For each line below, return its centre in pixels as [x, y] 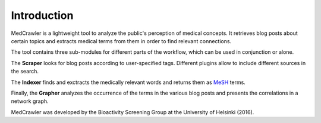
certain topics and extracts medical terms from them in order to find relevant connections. [121, 41]
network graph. [30, 101]
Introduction [42, 15]
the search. [25, 72]
